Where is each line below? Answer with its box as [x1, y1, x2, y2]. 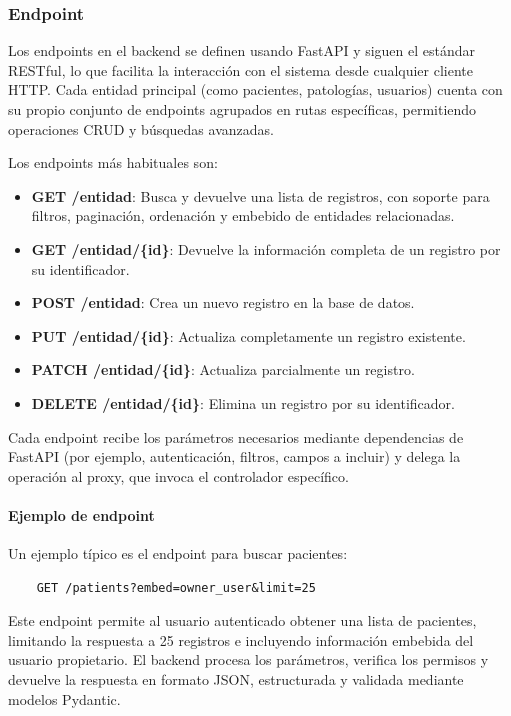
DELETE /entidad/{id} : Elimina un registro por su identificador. [31, 392, 455, 413]
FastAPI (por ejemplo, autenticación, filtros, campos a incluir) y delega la [8, 446, 461, 467]
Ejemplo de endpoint [8, 504, 155, 525]
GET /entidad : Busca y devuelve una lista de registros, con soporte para [31, 185, 490, 206]
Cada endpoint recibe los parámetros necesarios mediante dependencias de [8, 426, 464, 447]
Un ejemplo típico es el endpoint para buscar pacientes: [8, 543, 348, 564]
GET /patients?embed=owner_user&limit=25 [36, 580, 316, 595]
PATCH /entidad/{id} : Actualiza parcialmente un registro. [31, 359, 415, 380]
